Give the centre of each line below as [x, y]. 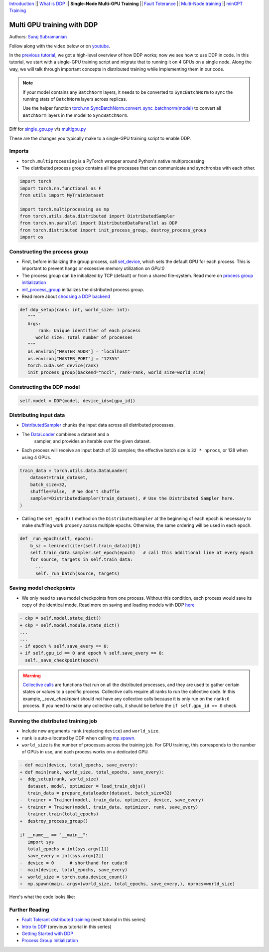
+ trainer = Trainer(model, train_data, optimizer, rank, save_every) [109, 807]
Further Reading [29, 910]
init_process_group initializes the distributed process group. [83, 289]
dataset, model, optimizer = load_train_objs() [87, 786]
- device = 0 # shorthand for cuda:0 [74, 863]
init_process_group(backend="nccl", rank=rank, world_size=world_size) [117, 372]
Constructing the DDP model [45, 387]
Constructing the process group [49, 251]
